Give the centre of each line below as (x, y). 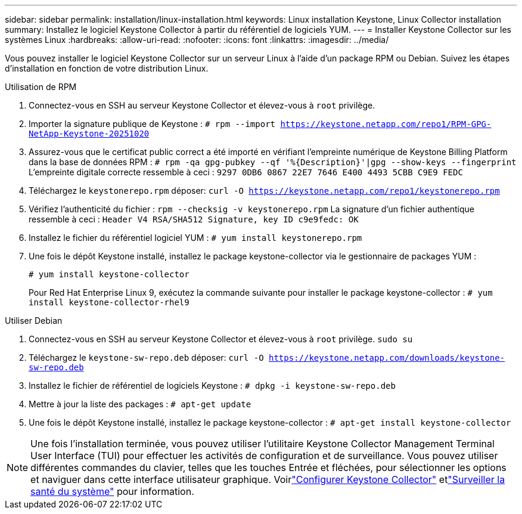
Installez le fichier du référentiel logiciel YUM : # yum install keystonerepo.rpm (195, 238)
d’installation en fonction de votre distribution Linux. (107, 68)
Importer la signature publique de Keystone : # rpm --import (152, 124)
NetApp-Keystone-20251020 (89, 134)
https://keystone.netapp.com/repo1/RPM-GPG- (386, 124)
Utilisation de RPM (41, 87)
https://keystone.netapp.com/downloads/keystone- (387, 358)
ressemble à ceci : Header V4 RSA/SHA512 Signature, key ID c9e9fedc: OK (194, 219)
